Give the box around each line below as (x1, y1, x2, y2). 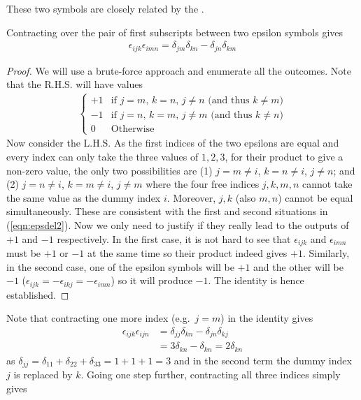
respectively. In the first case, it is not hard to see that (57, 231, 291, 246)
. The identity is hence (208, 273, 304, 288)
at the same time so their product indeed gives (87, 246, 288, 260)
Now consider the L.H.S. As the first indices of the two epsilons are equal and (6, 135, 339, 150)
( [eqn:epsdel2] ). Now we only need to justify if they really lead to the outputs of (6, 218, 349, 232)
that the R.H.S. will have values (6, 77, 143, 91)
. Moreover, (167, 190, 216, 205)
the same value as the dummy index (6, 190, 161, 205)
